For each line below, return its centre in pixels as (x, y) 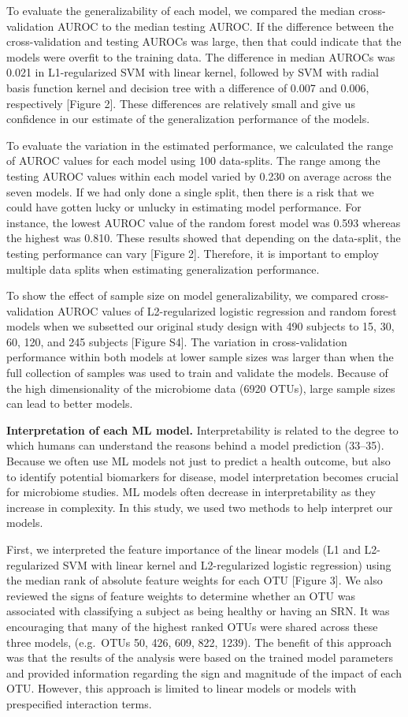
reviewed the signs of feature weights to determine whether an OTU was (181, 595)
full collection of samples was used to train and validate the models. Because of (197, 373)
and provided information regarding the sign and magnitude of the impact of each (204, 672)
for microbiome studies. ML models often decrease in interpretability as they (191, 492)
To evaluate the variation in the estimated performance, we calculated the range (200, 145)
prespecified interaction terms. (79, 703)
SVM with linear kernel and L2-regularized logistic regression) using (227, 564)
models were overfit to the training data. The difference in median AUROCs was (201, 56)
